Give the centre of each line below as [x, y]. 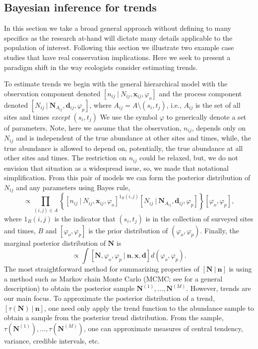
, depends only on [219, 127]
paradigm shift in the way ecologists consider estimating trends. [101, 67]
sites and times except [37, 116]
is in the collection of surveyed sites [199, 218]
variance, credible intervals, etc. [52, 340]
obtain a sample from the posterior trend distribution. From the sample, [114, 317]
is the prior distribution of [128, 230]
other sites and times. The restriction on [65, 158]
